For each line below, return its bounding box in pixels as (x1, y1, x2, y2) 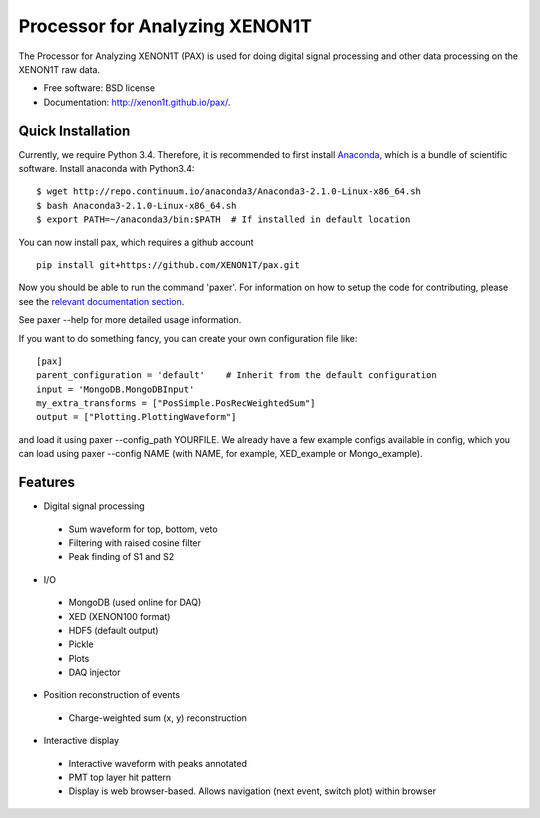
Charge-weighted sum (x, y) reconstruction (68, 711, 247, 724)
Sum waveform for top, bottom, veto (68, 523, 219, 535)
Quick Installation (18, 122, 131, 139)
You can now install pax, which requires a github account (18, 236, 254, 248)
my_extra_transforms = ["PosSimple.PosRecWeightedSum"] (36, 398, 316, 409)
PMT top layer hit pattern (68, 771, 172, 784)
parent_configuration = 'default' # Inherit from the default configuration (36, 370, 437, 381)
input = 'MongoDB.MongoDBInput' (36, 383, 195, 395)
